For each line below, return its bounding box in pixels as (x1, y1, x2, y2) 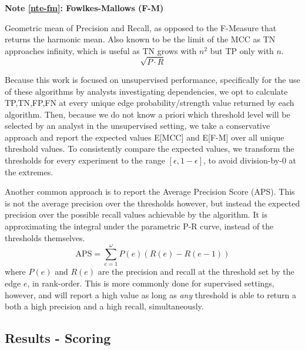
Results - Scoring (5, 329, 111, 347)
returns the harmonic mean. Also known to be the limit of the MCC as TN (5, 33, 276, 45)
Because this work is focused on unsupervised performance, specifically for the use (5, 73, 300, 85)
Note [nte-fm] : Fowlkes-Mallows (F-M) (5, 2, 164, 14)
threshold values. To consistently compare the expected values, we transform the (5, 142, 294, 155)
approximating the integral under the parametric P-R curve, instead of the (5, 220, 274, 232)
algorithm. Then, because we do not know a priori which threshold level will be (5, 108, 290, 120)
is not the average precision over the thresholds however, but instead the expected (5, 196, 300, 209)
